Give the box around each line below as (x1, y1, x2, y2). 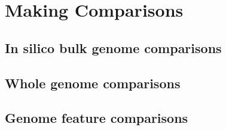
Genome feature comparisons (5, 109, 188, 127)
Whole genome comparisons (5, 73, 181, 92)
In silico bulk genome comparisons (5, 38, 222, 57)
